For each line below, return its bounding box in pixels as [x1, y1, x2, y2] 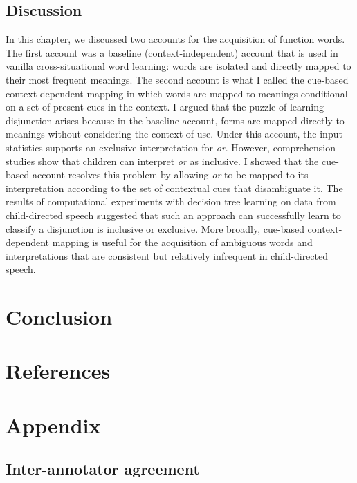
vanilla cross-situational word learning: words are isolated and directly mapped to [6, 59, 351, 73]
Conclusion [6, 303, 113, 331]
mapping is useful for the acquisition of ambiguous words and [52, 235, 313, 249]
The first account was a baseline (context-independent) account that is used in [6, 45, 338, 59]
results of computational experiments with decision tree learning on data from [6, 194, 336, 209]
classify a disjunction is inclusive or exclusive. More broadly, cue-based [6, 221, 304, 236]
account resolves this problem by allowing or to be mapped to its [32, 167, 309, 182]
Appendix [6, 410, 101, 439]
